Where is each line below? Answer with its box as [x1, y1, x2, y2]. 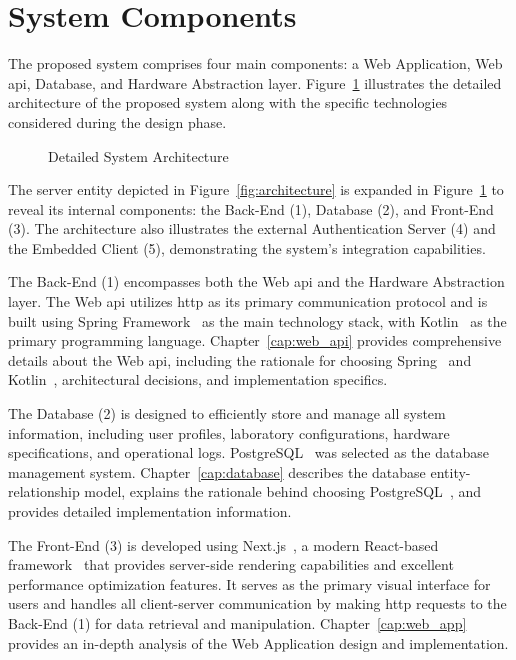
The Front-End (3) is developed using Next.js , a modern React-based [8, 534, 439, 555]
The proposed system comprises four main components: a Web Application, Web [8, 53, 503, 74]
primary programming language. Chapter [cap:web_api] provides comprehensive [8, 330, 502, 351]
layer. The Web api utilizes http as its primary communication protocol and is [8, 291, 488, 312]
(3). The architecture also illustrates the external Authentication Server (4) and [8, 218, 496, 239]
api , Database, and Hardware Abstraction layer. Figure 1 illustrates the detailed [8, 72, 502, 93]
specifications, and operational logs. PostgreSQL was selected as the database [8, 442, 489, 463]
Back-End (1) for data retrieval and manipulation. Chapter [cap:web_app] [8, 612, 467, 633]
